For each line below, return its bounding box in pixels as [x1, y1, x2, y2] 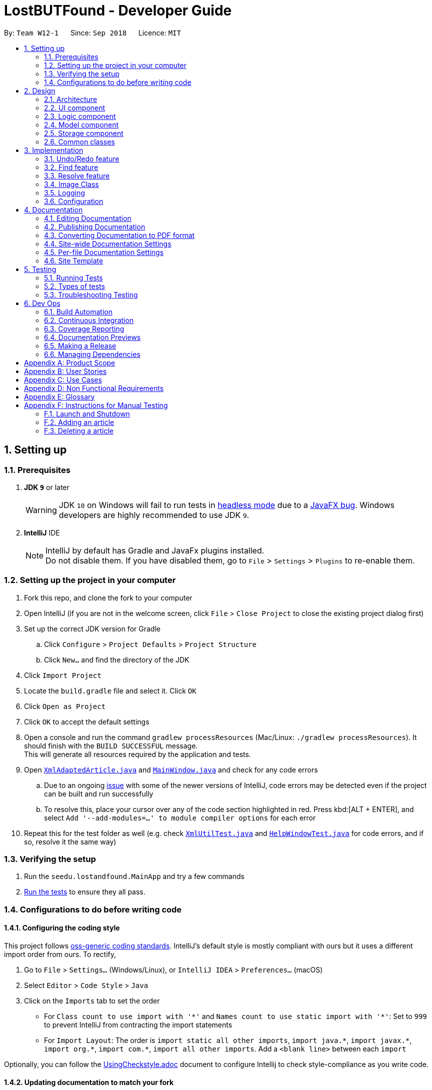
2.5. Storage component [44, 128, 123, 137]
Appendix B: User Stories [24, 366, 107, 375]
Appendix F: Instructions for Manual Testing [24, 400, 168, 409]
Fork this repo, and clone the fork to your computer [24, 593, 192, 602]
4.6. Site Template [44, 256, 103, 265]
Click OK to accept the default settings [24, 717, 149, 726]
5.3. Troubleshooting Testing [44, 290, 138, 299]
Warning [25, 504, 57, 515]
